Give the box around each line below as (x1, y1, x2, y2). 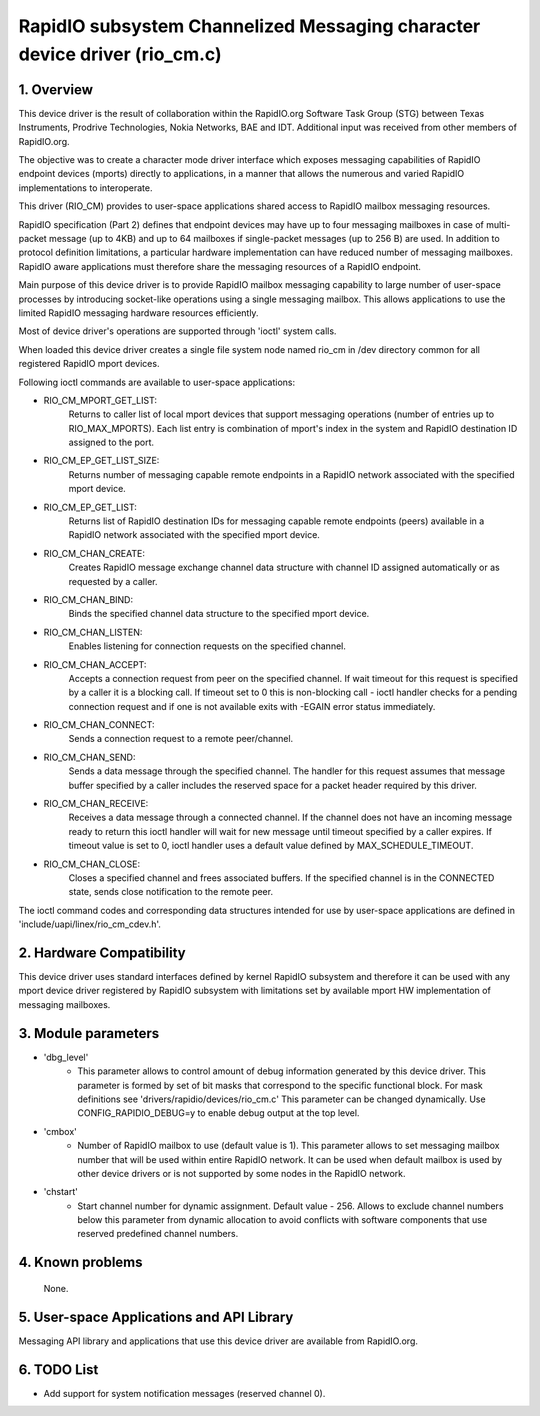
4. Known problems (18, 1254, 144, 1271)
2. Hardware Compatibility (18, 944, 186, 961)
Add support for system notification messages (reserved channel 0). (43, 1387, 326, 1399)
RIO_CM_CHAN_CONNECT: (43, 719, 155, 731)
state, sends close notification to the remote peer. (68, 886, 274, 898)
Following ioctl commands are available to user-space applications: (18, 376, 295, 388)
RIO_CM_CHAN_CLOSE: (43, 858, 141, 870)
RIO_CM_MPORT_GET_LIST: (43, 394, 157, 406)
